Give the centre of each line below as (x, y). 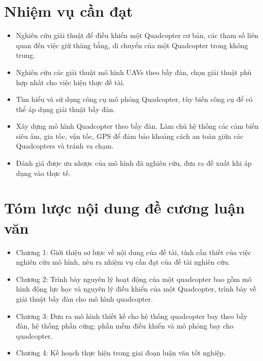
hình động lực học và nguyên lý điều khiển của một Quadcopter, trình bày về (136, 289)
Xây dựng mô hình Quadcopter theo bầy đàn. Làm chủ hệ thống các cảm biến (137, 126)
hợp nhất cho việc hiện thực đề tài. (70, 82)
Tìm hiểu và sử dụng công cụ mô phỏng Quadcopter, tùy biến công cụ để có (134, 99)
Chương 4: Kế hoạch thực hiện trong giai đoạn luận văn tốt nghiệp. (121, 353)
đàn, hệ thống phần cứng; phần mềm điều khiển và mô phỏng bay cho (125, 326)
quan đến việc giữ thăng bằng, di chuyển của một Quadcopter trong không (132, 45)
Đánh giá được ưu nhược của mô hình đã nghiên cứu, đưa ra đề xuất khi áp (134, 163)
